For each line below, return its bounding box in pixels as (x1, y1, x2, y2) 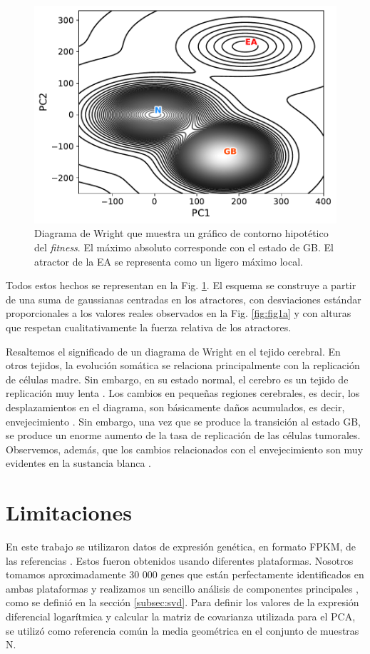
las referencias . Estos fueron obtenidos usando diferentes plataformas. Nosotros (6, 553, 354, 568)
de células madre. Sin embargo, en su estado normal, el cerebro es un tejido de (6, 371, 349, 386)
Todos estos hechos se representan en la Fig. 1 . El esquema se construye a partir (6, 278, 356, 293)
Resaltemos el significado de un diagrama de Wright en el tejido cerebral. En (6, 343, 341, 358)
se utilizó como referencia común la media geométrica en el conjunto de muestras (6, 623, 359, 638)
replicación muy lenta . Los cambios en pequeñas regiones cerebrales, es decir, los (6, 386, 360, 401)
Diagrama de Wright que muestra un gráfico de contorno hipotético (34, 226, 329, 241)
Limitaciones (6, 498, 132, 527)
